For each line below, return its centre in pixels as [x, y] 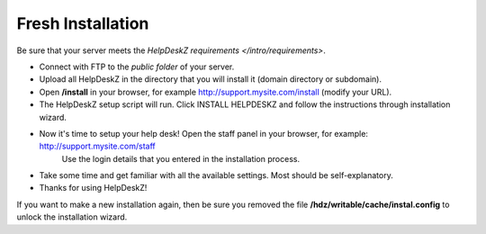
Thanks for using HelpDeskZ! [93, 188]
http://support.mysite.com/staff [98, 146]
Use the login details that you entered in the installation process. [181, 158]
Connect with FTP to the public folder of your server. [137, 67]
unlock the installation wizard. [72, 217]
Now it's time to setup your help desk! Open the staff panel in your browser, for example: [204, 133]
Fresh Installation [83, 23]
